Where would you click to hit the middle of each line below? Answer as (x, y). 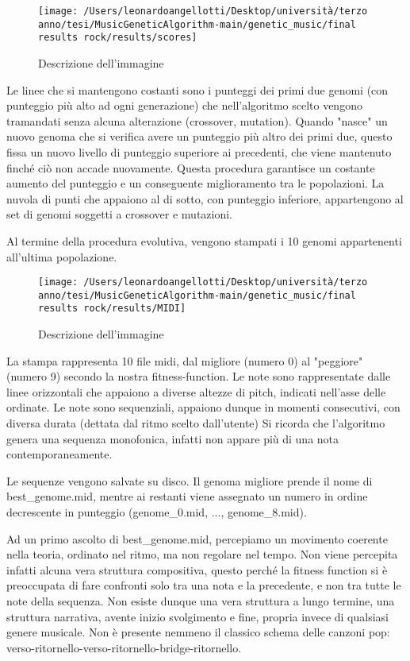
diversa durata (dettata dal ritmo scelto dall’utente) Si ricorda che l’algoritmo (196, 423)
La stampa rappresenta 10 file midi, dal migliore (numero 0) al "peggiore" (185, 360)
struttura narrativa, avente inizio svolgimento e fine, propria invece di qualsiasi (198, 616)
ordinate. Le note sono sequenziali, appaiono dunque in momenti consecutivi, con (203, 407)
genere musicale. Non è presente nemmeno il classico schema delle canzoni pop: (198, 632)
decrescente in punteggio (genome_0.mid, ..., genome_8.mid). (157, 512)
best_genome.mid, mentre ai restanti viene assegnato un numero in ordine (187, 496)
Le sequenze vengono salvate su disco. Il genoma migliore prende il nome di (190, 480)
